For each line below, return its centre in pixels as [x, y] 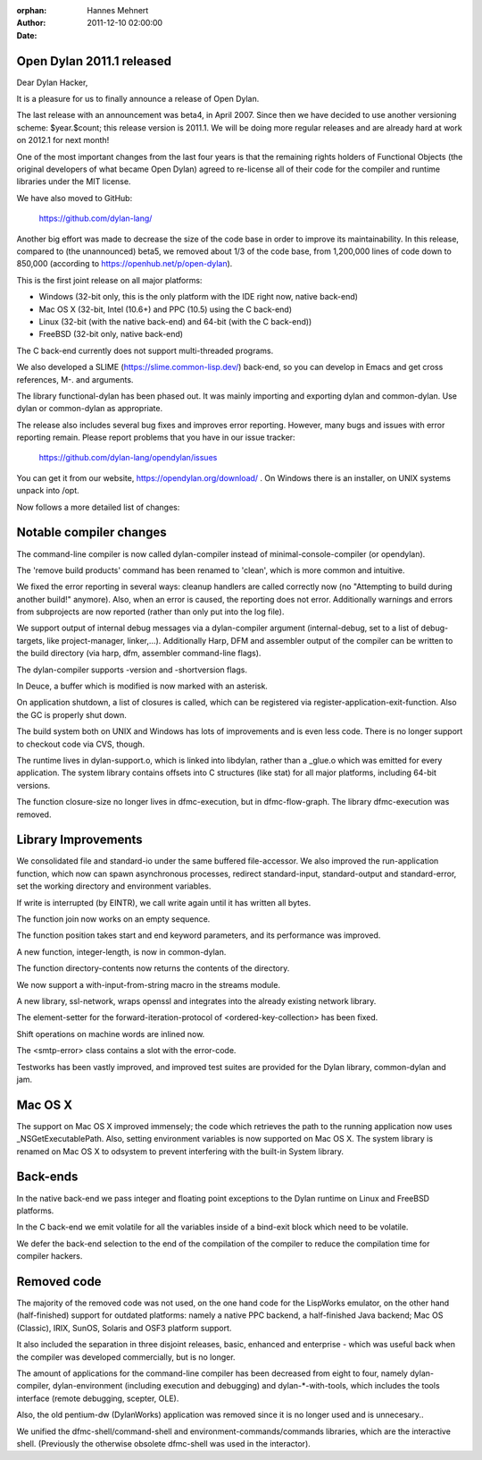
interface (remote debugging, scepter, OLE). [98, 1398]
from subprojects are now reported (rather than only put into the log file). [150, 612]
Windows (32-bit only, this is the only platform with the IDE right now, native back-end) [199, 297]
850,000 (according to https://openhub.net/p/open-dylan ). [125, 264]
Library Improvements [79, 840]
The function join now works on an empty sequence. [113, 919]
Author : [31, 23]
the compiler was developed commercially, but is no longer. [126, 1357]
